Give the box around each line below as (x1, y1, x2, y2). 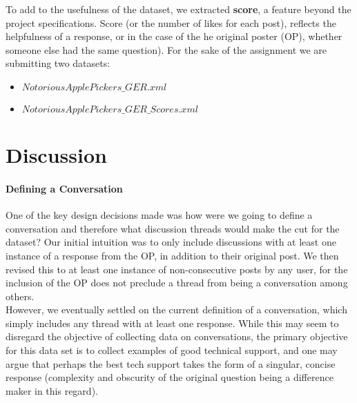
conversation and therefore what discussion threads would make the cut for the (6, 221, 340, 235)
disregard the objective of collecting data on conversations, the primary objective (6, 329, 348, 344)
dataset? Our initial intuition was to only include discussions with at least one (6, 235, 336, 249)
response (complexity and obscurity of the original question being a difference (6, 370, 334, 384)
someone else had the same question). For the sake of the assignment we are (6, 42, 327, 57)
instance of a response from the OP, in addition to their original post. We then (6, 248, 339, 262)
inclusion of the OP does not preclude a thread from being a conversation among (6, 275, 348, 290)
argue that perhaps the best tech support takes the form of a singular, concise (6, 356, 336, 371)
